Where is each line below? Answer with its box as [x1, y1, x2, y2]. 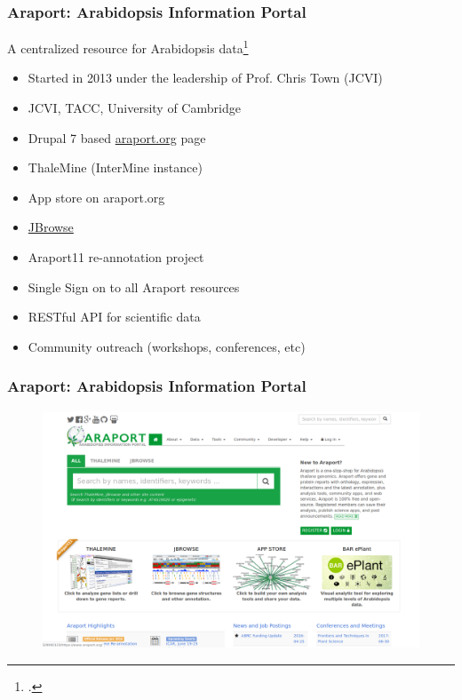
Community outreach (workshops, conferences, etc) [28, 337, 306, 355]
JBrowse [28, 218, 74, 236]
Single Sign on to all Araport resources [28, 277, 240, 296]
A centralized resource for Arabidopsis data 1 [7, 36, 249, 57]
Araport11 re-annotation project [28, 248, 204, 266]
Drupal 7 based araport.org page [28, 128, 206, 147]
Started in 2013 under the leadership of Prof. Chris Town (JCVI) [28, 68, 383, 87]
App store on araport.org [28, 187, 165, 206]
